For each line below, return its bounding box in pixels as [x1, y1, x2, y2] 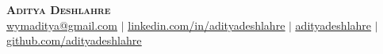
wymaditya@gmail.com [6, 16, 117, 33]
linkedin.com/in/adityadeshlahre [128, 16, 285, 33]
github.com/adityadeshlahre [6, 32, 142, 49]
